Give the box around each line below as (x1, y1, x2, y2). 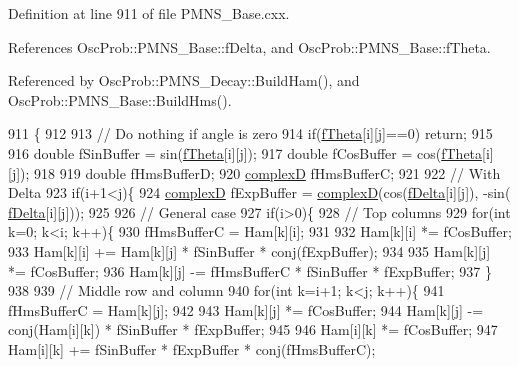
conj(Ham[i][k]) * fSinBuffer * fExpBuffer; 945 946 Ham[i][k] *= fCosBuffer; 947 (8, 319, 498, 340)
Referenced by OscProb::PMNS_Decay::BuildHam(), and (8, 70, 360, 91)
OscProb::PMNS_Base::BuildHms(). (8, 89, 232, 110)
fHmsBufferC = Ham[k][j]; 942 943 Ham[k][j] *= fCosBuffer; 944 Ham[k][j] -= (8, 299, 484, 320)
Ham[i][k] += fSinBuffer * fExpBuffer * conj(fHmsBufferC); (8, 338, 376, 359)
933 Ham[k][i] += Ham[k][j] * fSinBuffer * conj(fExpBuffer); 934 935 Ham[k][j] (8, 240, 491, 261)
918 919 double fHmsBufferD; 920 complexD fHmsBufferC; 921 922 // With (34, 162, 501, 183)
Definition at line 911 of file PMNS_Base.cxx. (8, 3, 290, 23)
